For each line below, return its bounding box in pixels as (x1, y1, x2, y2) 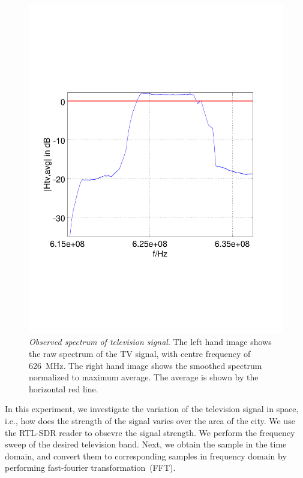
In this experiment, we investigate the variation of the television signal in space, (5, 403, 299, 415)
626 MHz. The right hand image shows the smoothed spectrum (29, 359, 262, 371)
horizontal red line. (29, 382, 98, 395)
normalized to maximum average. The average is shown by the (29, 371, 259, 383)
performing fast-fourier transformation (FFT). (5, 461, 176, 474)
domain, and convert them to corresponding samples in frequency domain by (5, 449, 287, 462)
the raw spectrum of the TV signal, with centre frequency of (29, 347, 251, 360)
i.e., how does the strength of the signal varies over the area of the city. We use (5, 415, 295, 427)
